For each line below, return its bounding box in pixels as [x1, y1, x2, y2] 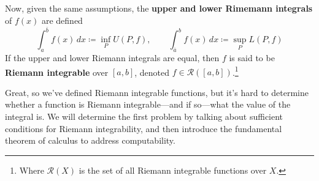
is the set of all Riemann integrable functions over [79, 163, 267, 176]
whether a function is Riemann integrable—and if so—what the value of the [5, 98, 291, 111]
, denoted [134, 65, 170, 78]
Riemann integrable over [5, 65, 109, 78]
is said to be [229, 51, 275, 64]
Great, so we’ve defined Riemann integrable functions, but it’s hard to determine [5, 86, 309, 98]
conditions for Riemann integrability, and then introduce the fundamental [5, 122, 282, 135]
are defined [41, 13, 83, 26]
